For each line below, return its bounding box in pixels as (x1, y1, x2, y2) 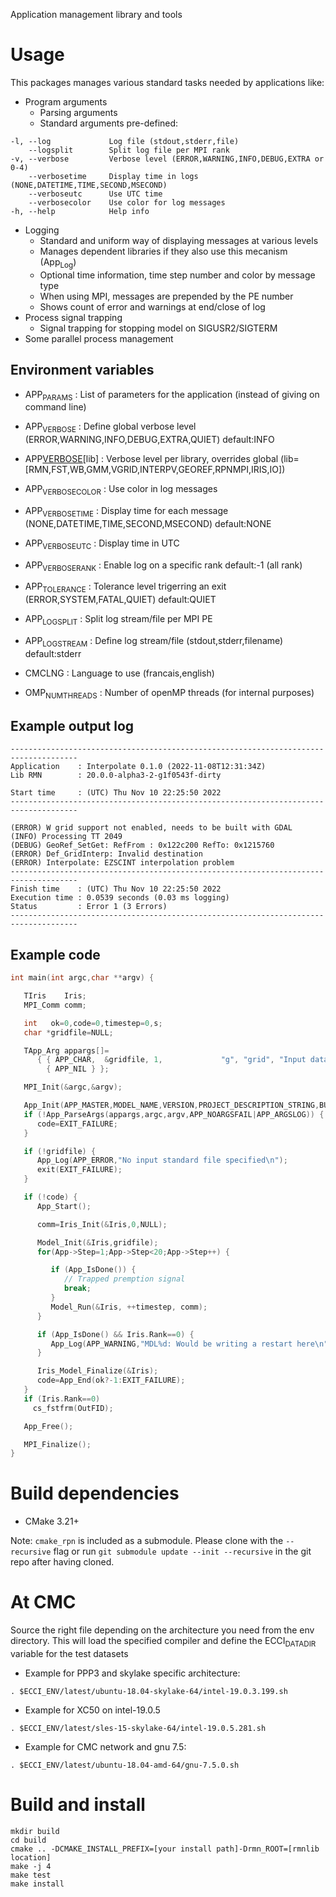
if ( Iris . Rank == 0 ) (23, 1394, 101, 1404)
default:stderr (24, 647, 82, 659)
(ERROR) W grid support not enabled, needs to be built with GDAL (10, 823, 293, 833)
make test (10, 1870, 52, 1880)
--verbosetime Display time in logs (28, 171, 199, 181)
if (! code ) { (23, 1192, 78, 1203)
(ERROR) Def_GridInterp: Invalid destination (10, 849, 203, 859)
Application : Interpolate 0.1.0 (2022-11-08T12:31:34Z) (10, 762, 267, 772)
